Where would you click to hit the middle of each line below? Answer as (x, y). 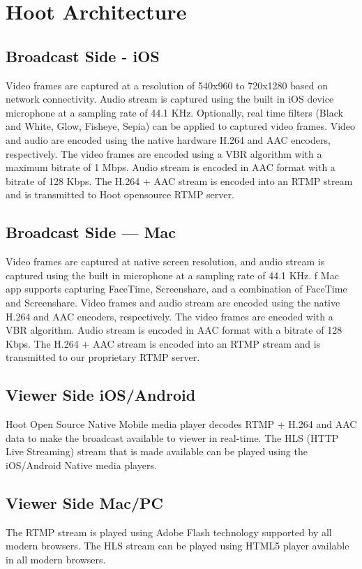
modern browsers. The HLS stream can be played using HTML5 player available (178, 546)
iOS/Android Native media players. (81, 465)
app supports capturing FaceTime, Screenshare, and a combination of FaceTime (176, 289)
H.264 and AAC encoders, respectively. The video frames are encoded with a (169, 316)
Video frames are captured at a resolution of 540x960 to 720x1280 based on (167, 85)
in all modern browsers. (56, 559)
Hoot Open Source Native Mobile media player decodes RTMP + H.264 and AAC (181, 424)
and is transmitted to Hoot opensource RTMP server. (120, 194)
